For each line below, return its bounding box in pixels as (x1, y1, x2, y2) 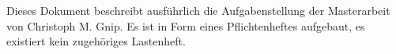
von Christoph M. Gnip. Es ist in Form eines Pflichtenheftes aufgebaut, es (6, 17, 365, 34)
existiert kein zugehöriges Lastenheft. (6, 33, 186, 49)
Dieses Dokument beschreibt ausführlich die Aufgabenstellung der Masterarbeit (6, 2, 390, 18)
